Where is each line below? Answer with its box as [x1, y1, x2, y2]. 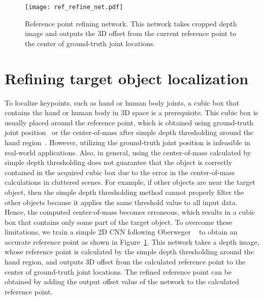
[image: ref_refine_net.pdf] [25, 4, 123, 11]
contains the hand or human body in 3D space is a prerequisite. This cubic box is [5, 107, 258, 118]
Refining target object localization [5, 68, 249, 88]
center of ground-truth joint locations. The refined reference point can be [5, 266, 232, 277]
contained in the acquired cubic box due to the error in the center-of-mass [5, 166, 235, 177]
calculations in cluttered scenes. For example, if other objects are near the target [5, 177, 255, 187]
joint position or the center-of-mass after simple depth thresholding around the [5, 127, 253, 138]
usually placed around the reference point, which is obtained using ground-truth [5, 117, 254, 127]
